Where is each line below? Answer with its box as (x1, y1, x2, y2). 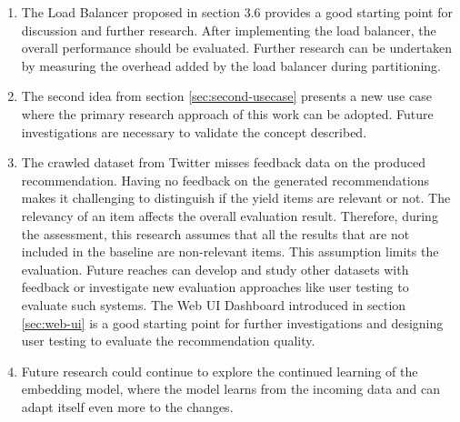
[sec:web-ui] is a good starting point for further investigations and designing (21, 313, 444, 332)
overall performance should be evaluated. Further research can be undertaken (21, 38, 452, 57)
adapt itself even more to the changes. (21, 397, 234, 416)
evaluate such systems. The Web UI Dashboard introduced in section (21, 295, 406, 314)
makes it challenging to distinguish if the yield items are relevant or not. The (21, 188, 451, 207)
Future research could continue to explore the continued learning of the (21, 361, 418, 380)
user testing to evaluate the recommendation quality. (21, 331, 315, 350)
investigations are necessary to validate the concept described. (21, 122, 367, 141)
